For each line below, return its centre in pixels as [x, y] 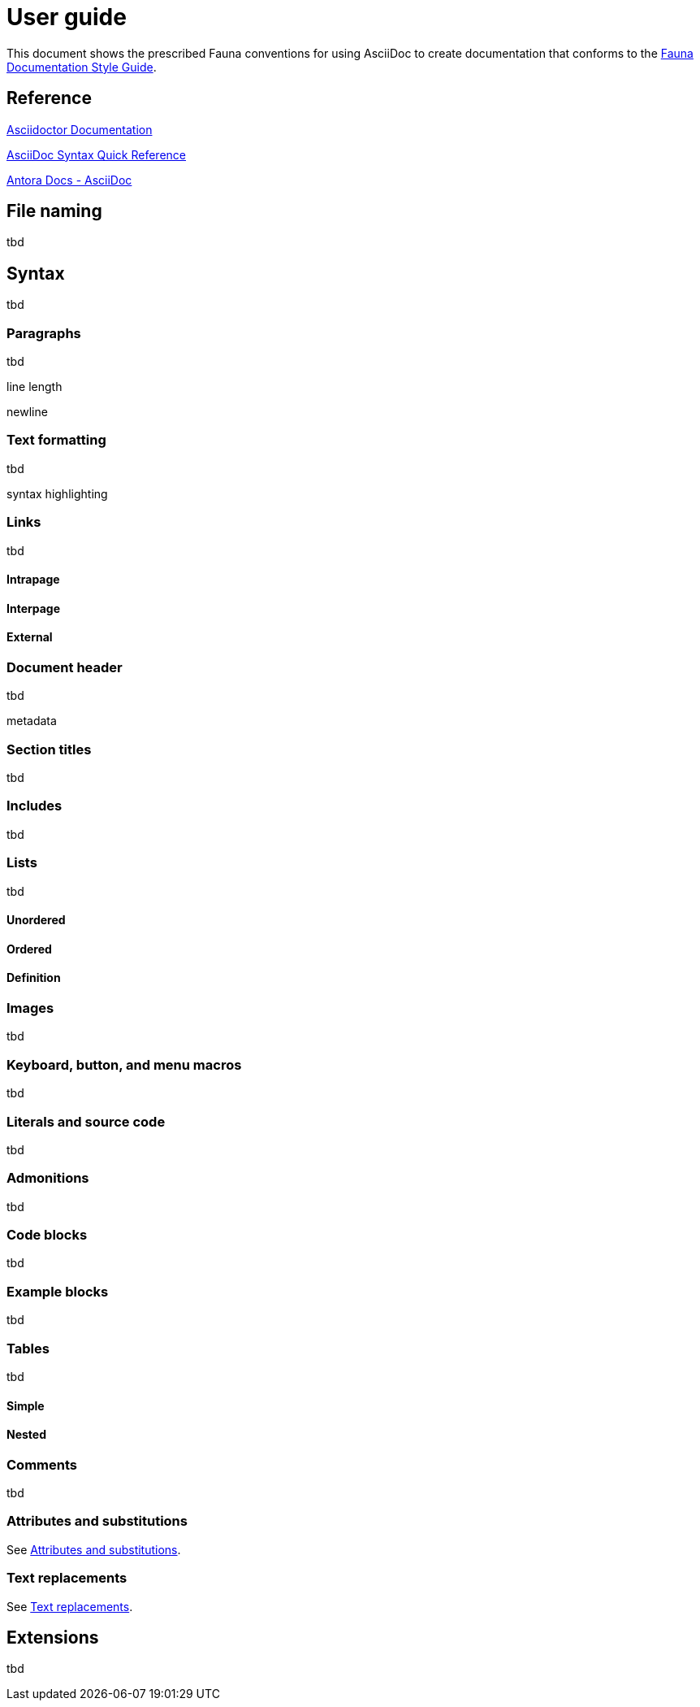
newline [27, 412]
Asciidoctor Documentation [80, 129]
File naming [54, 211]
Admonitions [48, 1178]
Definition [34, 978]
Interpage [34, 608]
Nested [27, 1435]
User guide [67, 17]
